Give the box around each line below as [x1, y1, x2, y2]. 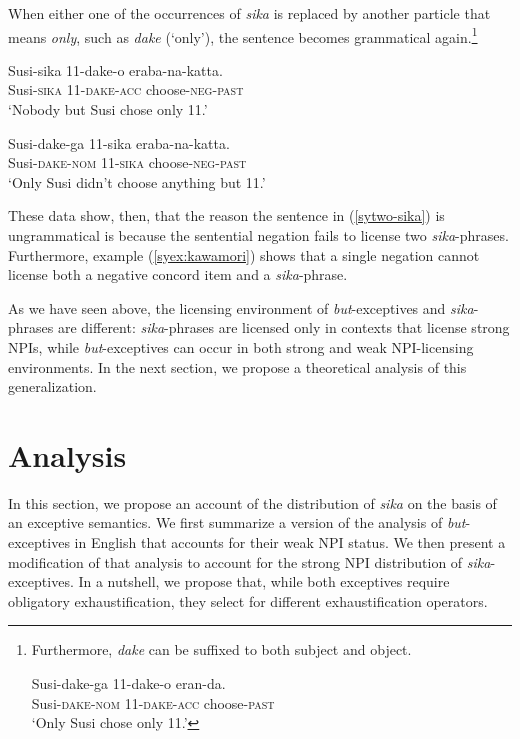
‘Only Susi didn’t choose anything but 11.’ [8, 171, 266, 192]
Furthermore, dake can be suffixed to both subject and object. [31, 639, 412, 660]
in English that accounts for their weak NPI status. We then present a [74, 532, 506, 553]
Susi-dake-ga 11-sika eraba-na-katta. [8, 132, 230, 153]
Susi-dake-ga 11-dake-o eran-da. [31, 673, 226, 694]
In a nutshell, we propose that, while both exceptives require [78, 571, 450, 592]
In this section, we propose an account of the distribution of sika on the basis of [8, 492, 497, 513]
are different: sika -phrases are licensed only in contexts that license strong [57, 317, 510, 338]
